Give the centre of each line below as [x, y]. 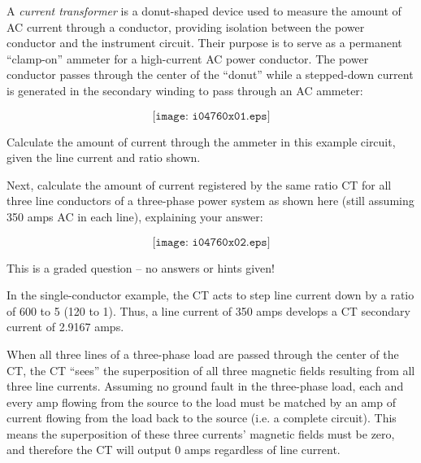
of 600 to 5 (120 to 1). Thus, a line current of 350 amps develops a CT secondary [208, 310]
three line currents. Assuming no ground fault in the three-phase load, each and [205, 386]
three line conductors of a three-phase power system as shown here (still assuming [210, 201]
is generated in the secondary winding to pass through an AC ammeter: [185, 90]
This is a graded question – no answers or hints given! [141, 267]
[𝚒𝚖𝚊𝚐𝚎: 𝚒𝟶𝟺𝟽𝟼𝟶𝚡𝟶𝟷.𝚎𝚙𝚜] [211, 116]
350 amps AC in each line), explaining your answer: [135, 216]
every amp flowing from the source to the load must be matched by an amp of [201, 402]
